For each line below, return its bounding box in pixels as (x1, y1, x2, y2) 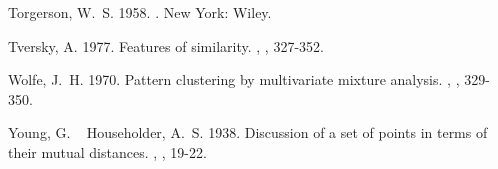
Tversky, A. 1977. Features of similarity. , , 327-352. (8, 35, 324, 56)
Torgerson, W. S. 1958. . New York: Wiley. (8, 2, 272, 22)
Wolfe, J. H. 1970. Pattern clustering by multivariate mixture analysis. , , (8, 69, 460, 90)
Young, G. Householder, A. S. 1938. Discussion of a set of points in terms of (8, 122, 488, 143)
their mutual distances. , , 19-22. (8, 141, 207, 162)
